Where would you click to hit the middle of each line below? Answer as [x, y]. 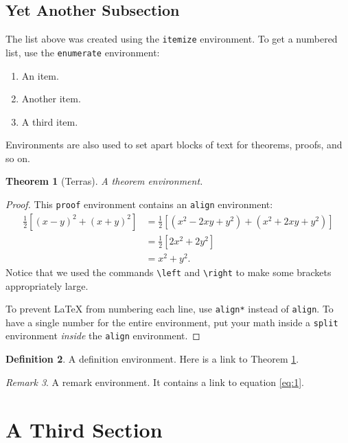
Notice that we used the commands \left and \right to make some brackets [169, 272]
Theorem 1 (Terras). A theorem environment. [104, 181]
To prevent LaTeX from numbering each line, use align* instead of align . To [170, 309]
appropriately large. [47, 285]
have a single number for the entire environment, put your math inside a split [172, 322]
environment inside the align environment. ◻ [103, 336]
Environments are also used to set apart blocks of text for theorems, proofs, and [174, 145]
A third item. [50, 121]
